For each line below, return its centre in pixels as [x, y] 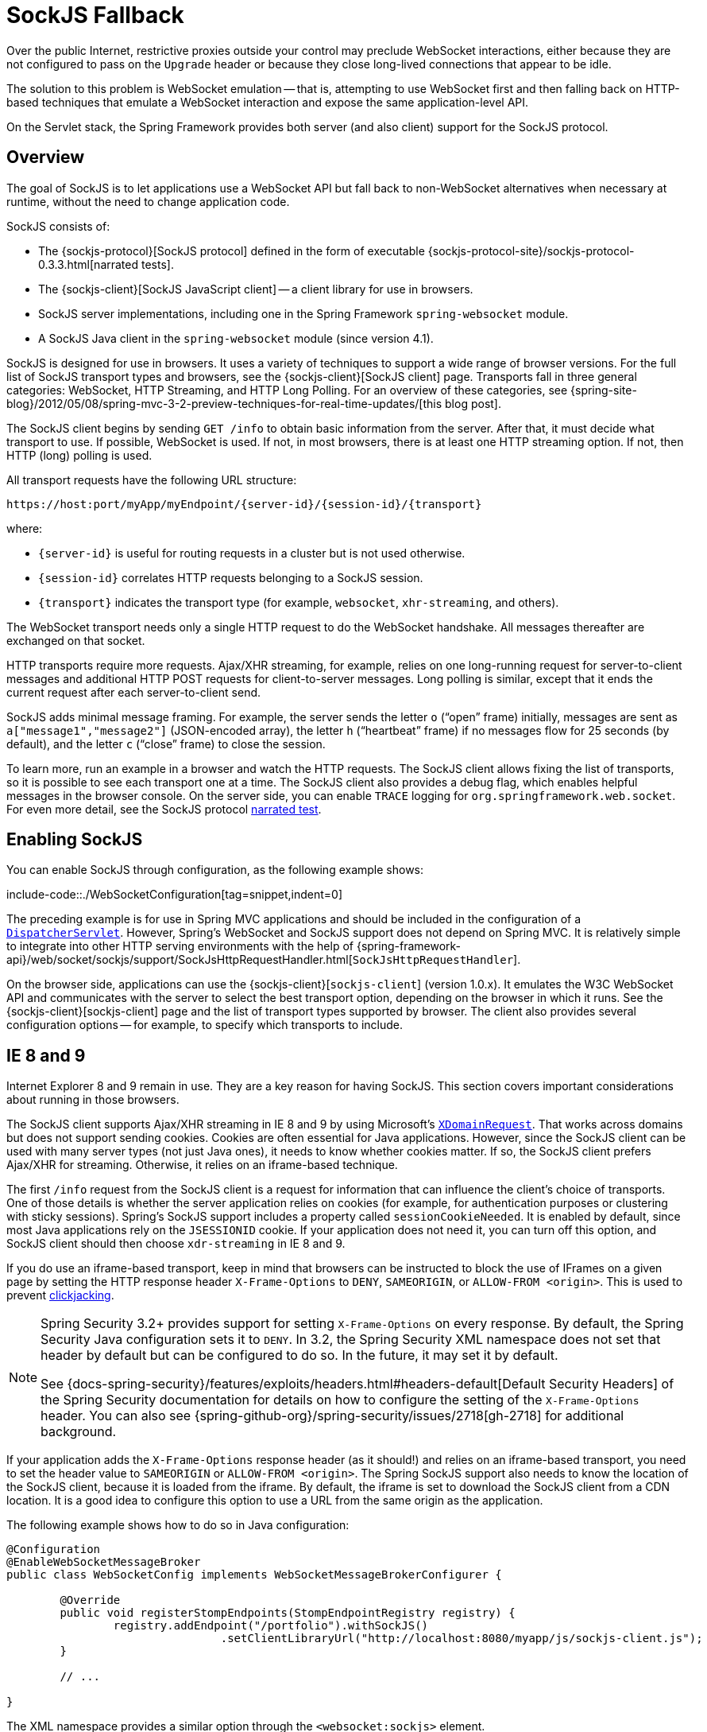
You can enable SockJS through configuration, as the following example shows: [215, 870]
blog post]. [473, 403]
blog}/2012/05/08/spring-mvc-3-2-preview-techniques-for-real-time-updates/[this [224, 403]
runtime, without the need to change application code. [148, 201]
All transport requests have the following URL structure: [152, 480]
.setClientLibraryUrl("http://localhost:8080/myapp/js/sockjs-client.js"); [462, 1639]
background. [79, 1432]
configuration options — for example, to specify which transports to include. [205, 1025]
